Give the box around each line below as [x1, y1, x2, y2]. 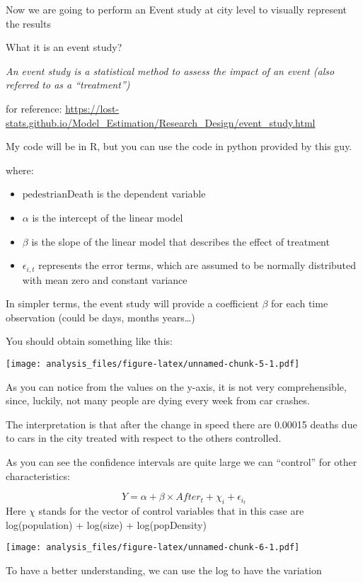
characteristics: [6, 468, 70, 483]
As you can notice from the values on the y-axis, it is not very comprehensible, [6, 379, 347, 394]
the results [6, 16, 51, 30]
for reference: [6, 101, 62, 115]
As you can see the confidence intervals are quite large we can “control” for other [6, 454, 357, 469]
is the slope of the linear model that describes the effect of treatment [31, 234, 330, 249]
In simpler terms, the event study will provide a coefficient [6, 296, 259, 311]
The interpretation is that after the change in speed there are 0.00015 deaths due [6, 416, 357, 431]
